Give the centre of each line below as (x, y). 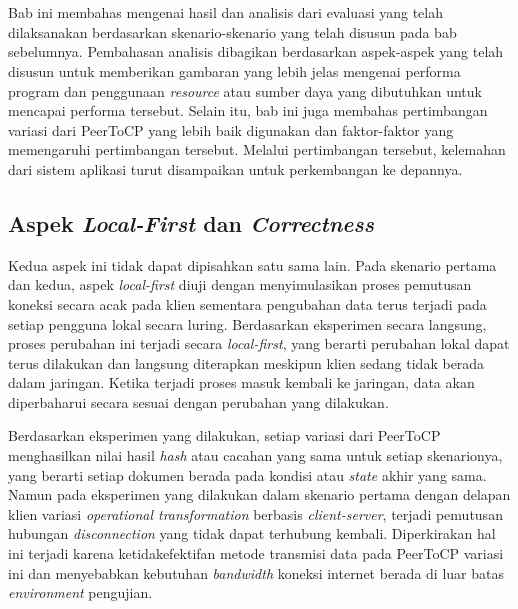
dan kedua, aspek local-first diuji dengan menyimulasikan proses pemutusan (240, 284)
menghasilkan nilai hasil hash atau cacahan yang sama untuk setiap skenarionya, (255, 455)
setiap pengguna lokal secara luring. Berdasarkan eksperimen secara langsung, (247, 323)
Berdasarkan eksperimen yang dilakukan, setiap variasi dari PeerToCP (224, 435)
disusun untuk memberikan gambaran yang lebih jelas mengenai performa (234, 70)
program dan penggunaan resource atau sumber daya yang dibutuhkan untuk (245, 90)
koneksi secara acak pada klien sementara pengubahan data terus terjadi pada (247, 303)
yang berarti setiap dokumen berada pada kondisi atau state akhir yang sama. (247, 474)
